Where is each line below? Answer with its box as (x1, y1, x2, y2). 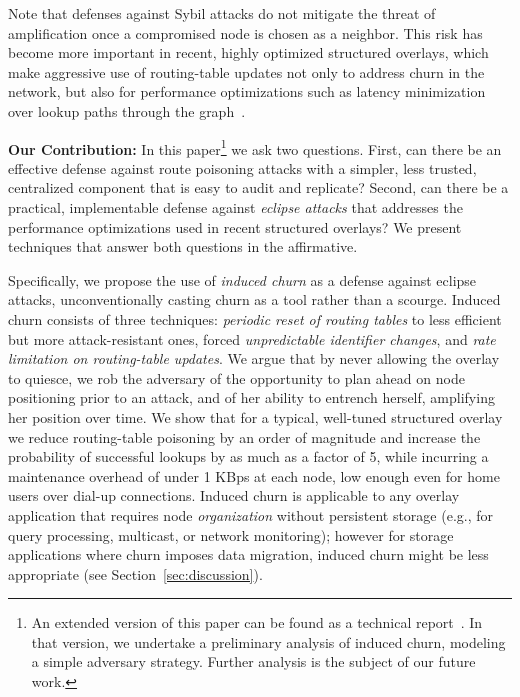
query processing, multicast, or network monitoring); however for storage (8, 524, 454, 545)
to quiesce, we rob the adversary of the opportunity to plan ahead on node (8, 367, 465, 388)
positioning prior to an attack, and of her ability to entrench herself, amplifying (8, 387, 495, 408)
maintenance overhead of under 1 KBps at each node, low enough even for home (8, 465, 500, 486)
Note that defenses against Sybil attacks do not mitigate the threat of (8, 3, 436, 23)
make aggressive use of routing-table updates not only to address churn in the (8, 61, 485, 82)
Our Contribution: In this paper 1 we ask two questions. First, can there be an (8, 135, 502, 159)
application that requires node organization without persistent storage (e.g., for (8, 504, 494, 525)
